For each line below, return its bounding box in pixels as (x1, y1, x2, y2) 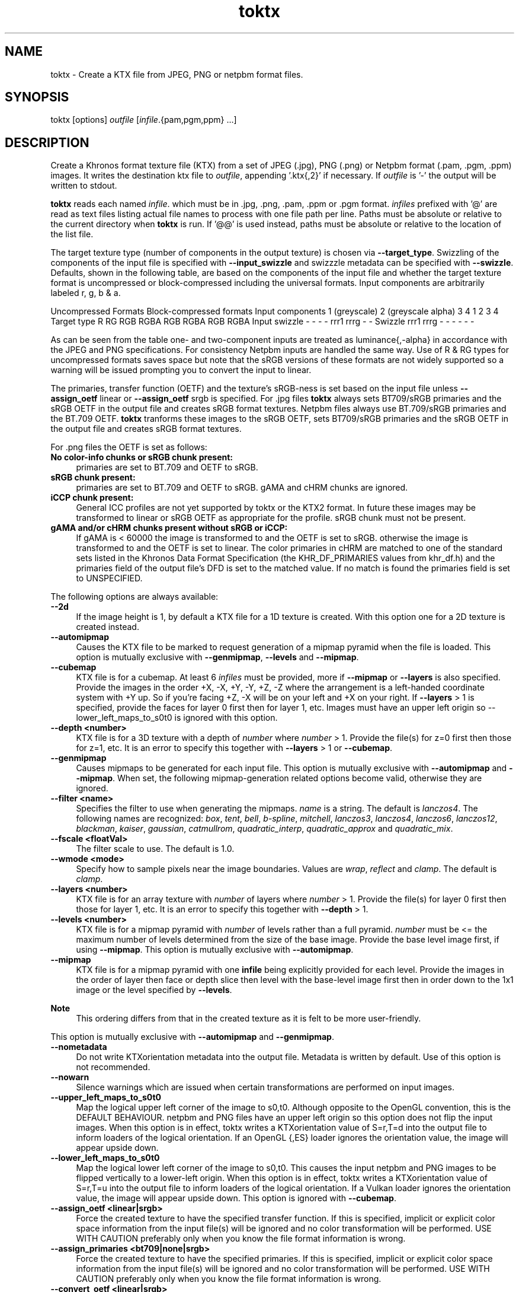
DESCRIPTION (5, 135, 89, 150)
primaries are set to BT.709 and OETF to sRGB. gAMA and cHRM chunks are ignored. (76, 482, 408, 493)
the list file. (50, 229, 94, 240)
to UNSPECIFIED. (76, 573, 143, 584)
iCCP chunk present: (50, 492, 134, 503)
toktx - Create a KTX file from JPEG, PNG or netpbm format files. (50, 69, 303, 79)
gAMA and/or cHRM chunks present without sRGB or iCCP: (50, 523, 288, 533)
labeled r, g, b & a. (50, 288, 121, 298)
